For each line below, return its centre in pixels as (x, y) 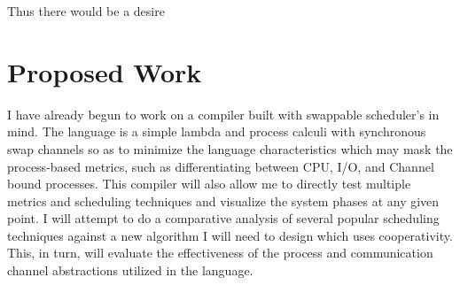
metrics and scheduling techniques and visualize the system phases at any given (223, 200)
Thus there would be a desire (86, 11)
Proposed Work (105, 71)
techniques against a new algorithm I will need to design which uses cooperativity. (230, 235)
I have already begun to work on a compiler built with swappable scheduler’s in (223, 114)
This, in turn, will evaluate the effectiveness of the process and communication (220, 253)
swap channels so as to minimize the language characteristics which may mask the (230, 148)
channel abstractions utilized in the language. (130, 270)
